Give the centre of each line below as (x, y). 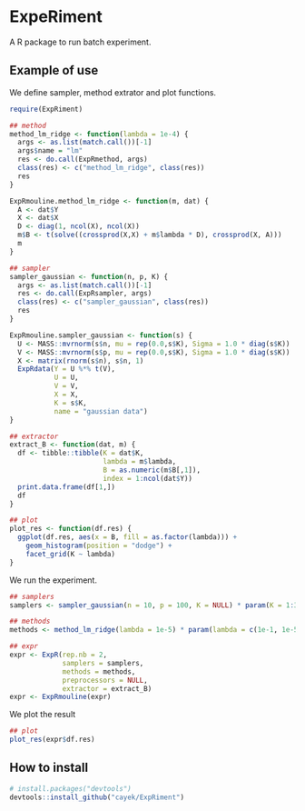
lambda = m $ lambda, (140, 462)
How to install (49, 768)
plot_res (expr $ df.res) (52, 740)
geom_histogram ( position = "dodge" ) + (99, 546)
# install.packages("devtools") (70, 788)
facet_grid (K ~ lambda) (71, 554)
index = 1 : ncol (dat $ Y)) (148, 478)
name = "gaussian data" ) (101, 411)
